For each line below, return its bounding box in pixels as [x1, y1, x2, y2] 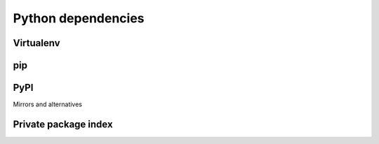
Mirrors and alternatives [13, 100, 83, 108]
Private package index [13, 118, 113, 130]
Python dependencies [13, 10, 145, 26]
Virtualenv [13, 37, 60, 49]
